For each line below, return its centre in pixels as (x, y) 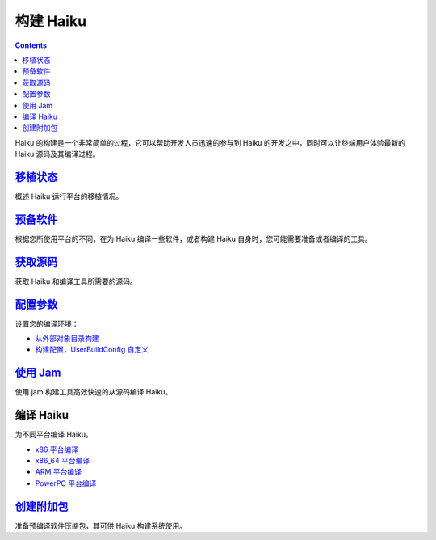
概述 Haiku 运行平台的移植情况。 (69, 196)
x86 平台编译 (57, 449)
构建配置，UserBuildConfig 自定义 (92, 350)
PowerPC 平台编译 (66, 483)
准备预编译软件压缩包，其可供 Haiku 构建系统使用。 (101, 525)
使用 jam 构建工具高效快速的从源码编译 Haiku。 (94, 392)
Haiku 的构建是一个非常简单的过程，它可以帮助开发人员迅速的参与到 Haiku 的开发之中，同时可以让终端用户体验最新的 (210, 142)
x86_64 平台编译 (63, 461)
